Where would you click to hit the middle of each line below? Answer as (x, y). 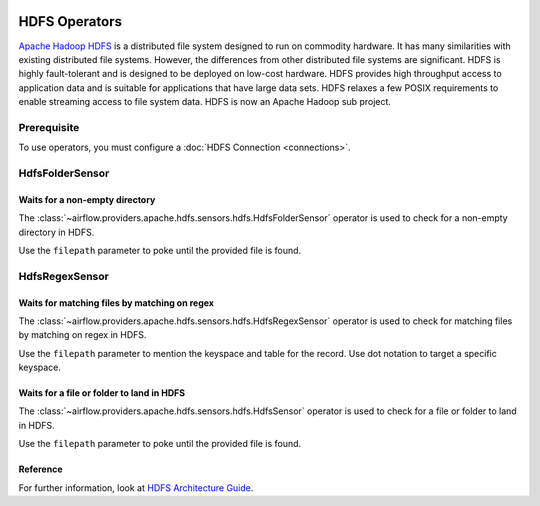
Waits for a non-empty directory (87, 199)
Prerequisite (49, 127)
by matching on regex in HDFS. (82, 335)
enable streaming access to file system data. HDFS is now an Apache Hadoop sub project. (205, 102)
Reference (40, 469)
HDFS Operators (70, 21)
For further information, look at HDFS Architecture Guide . (136, 487)
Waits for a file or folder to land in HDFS (101, 393)
